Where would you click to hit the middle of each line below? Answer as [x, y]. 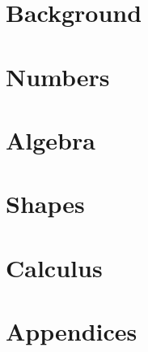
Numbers [58, 76]
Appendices [72, 331]
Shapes [45, 204]
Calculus [54, 267]
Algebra [51, 139]
